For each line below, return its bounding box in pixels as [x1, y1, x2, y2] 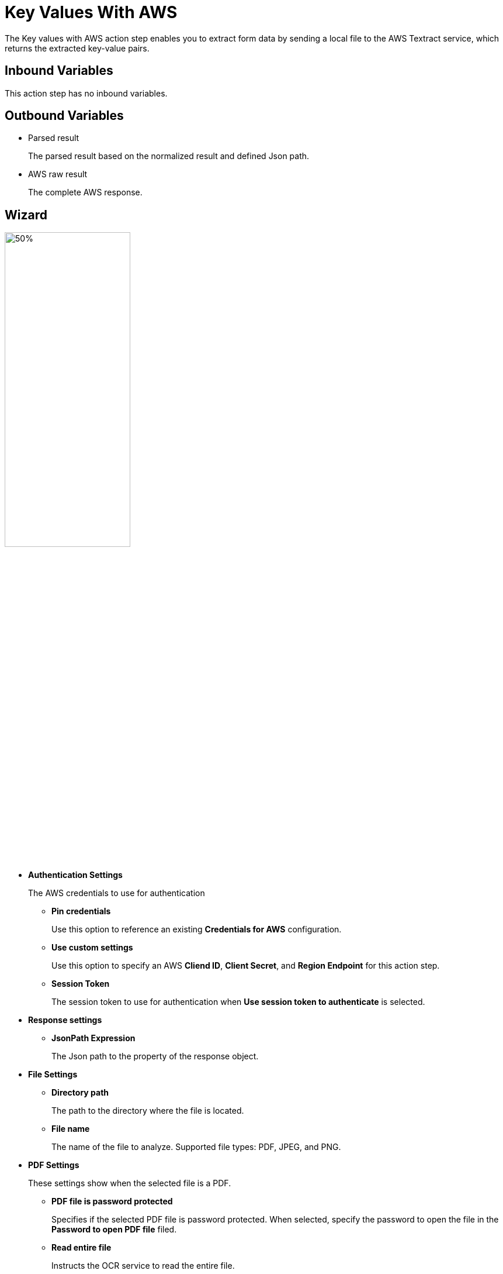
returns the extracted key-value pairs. [5, 43, 150, 53]
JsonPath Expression [51, 1033, 136, 1044]
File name [51, 1124, 90, 1134]
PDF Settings [28, 1160, 79, 1170]
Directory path [51, 1087, 109, 1098]
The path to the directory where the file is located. [51, 1106, 244, 1116]
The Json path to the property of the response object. [51, 1051, 259, 1062]
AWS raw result [28, 169, 88, 180]
